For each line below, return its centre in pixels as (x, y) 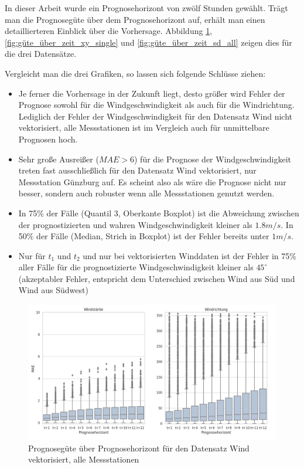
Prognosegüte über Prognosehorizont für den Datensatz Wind (139, 448)
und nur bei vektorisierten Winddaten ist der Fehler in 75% (189, 255)
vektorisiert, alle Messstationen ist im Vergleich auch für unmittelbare (144, 128)
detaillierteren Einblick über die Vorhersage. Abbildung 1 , (109, 31)
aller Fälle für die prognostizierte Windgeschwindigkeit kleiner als (136, 267)
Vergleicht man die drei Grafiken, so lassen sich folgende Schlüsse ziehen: (135, 73)
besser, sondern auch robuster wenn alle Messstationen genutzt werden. (146, 193)
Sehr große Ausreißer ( (59, 159)
